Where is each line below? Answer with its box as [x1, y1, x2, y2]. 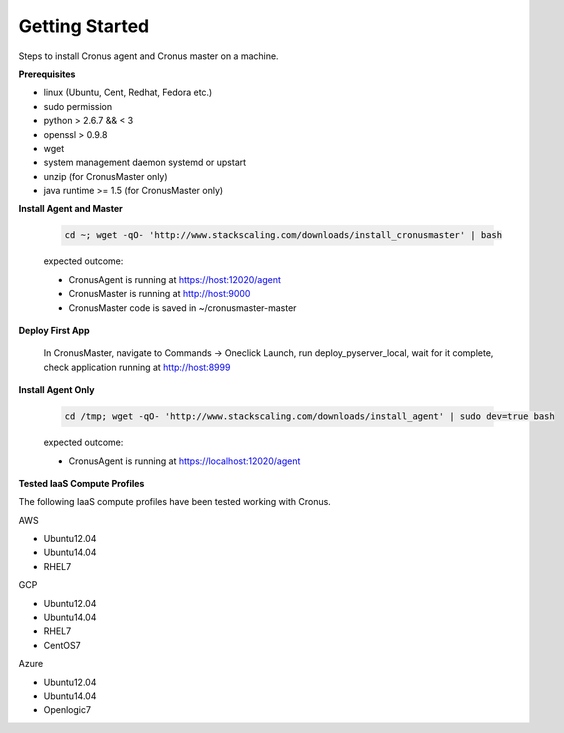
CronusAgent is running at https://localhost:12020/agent [68, 455, 301, 467]
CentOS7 [43, 639, 81, 651]
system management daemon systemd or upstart [43, 156, 247, 169]
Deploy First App [18, 324, 90, 336]
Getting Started [18, 15, 150, 37]
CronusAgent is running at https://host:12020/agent [68, 273, 282, 285]
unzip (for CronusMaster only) [43, 170, 169, 182]
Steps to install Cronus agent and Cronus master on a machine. [18, 50, 279, 62]
